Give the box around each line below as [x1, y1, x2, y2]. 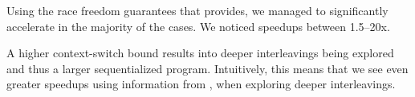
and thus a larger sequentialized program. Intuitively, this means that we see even [6, 60, 409, 76]
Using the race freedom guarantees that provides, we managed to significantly [6, 2, 389, 18]
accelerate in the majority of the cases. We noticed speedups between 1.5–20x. [6, 17, 390, 34]
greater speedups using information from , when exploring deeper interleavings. [6, 76, 396, 92]
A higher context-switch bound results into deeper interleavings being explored [6, 45, 394, 61]
